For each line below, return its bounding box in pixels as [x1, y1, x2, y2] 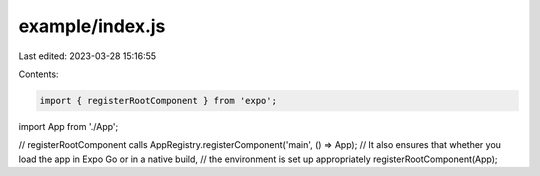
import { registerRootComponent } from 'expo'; [39, 95, 277, 106]
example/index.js [18, 15, 166, 37]
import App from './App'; [18, 120, 119, 132]
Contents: [18, 68, 59, 80]
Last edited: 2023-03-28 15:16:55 [18, 50, 157, 62]
